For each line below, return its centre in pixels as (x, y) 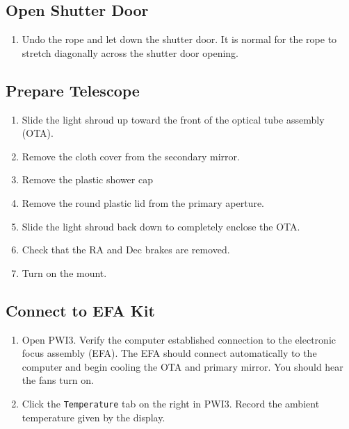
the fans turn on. (58, 380)
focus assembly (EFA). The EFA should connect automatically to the (169, 353)
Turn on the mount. (64, 272)
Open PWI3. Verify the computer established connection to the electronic (179, 339)
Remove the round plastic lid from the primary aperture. (143, 202)
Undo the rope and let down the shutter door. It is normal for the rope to (179, 39)
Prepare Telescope (73, 90)
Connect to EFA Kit (80, 310)
